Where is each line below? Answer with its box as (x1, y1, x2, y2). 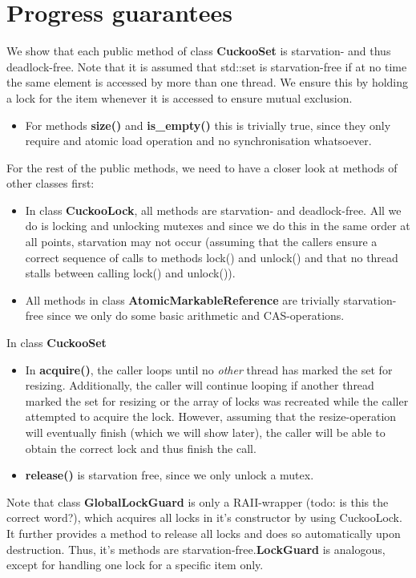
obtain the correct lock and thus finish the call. (25, 439, 256, 456)
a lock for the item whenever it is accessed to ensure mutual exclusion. (6, 89, 353, 106)
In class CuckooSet (6, 334, 107, 351)
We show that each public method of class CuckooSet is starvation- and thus (6, 42, 391, 59)
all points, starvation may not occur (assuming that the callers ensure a (25, 233, 378, 250)
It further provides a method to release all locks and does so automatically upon (6, 524, 401, 541)
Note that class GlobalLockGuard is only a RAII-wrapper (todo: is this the (6, 493, 389, 510)
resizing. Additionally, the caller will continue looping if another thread (25, 377, 374, 394)
